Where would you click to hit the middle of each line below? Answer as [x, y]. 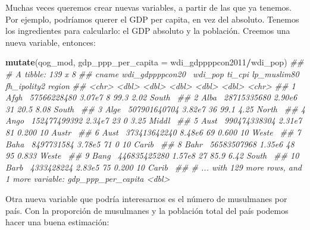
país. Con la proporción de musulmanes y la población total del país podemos [147, 210]
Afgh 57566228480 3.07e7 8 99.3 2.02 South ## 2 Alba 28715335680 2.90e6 [151, 97]
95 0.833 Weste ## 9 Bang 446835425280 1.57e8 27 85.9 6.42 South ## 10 [152, 155]
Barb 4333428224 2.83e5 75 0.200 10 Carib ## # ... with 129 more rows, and [154, 167]
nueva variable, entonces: [51, 42]
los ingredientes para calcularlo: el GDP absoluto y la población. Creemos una [148, 31]
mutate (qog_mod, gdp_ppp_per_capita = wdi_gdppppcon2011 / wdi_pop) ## [155, 62]
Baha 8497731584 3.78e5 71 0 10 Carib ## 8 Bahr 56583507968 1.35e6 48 [150, 144]
